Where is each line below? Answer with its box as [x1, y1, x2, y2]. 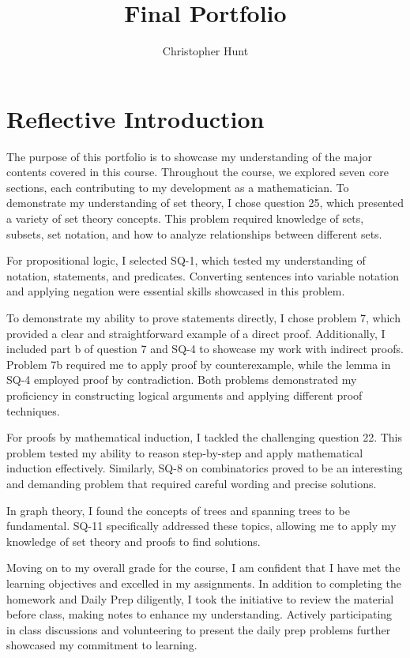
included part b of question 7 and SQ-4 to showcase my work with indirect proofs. [6, 340, 404, 357]
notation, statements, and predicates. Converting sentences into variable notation [6, 267, 400, 284]
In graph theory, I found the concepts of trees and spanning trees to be [6, 502, 350, 518]
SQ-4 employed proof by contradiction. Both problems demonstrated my [6, 371, 357, 388]
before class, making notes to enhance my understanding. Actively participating [6, 606, 393, 622]
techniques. [6, 402, 60, 419]
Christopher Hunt [162, 43, 249, 59]
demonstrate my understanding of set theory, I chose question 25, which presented [6, 194, 404, 211]
